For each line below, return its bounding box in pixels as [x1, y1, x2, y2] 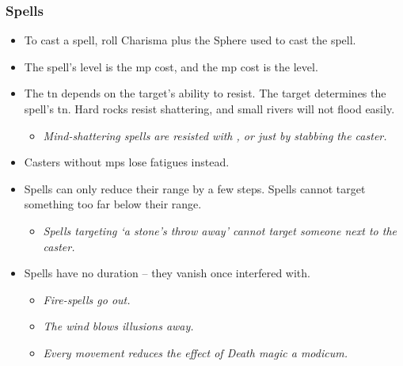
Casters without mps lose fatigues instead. [24, 154, 230, 170]
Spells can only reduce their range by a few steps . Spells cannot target [24, 180, 366, 196]
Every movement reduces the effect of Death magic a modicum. [43, 344, 348, 360]
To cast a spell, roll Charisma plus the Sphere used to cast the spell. [24, 32, 356, 48]
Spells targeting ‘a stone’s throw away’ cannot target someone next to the [43, 222, 397, 238]
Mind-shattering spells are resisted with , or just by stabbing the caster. [43, 127, 387, 143]
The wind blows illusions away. [43, 318, 194, 334]
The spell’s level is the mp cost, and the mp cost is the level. [24, 58, 318, 74]
